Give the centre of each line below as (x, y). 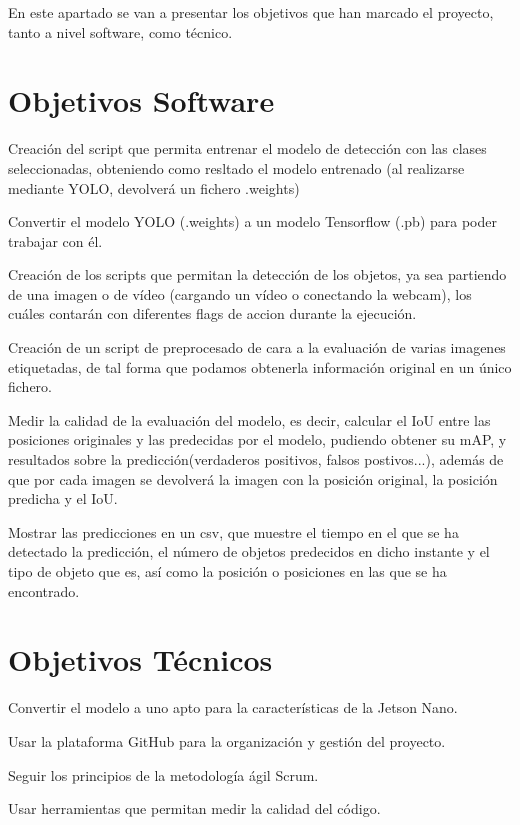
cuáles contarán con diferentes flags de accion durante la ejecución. (212, 313)
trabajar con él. (55, 240)
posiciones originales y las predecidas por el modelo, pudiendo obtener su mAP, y (257, 439)
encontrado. (44, 590)
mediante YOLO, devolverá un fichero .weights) (154, 187)
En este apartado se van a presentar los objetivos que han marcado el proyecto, (251, 12)
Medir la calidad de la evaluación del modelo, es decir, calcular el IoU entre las (249, 419)
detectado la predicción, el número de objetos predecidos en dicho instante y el (249, 551)
